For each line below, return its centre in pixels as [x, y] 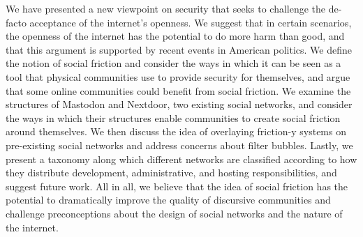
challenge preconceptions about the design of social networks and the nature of [174, 213]
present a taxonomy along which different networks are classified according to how [181, 159]
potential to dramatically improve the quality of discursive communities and [168, 200]
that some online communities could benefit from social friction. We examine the [178, 90]
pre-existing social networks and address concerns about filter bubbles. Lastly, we [179, 145]
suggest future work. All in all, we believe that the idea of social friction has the [177, 186]
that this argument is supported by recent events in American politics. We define [179, 49]
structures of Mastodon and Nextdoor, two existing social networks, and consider [179, 104]
